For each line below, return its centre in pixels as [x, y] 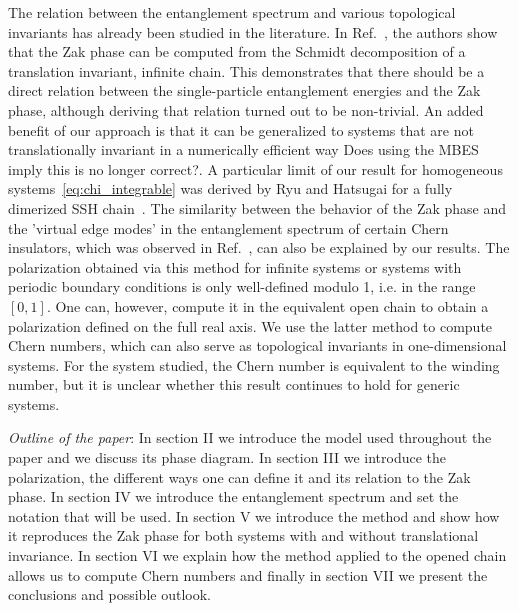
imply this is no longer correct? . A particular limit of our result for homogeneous [255, 168]
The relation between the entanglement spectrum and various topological [232, 12]
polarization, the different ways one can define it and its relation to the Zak [239, 476]
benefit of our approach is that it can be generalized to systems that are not [241, 129]
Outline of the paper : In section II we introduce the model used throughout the [250, 437]
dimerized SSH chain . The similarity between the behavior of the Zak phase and [257, 207]
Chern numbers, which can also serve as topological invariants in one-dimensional [257, 345]
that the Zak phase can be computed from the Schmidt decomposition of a [237, 51]
